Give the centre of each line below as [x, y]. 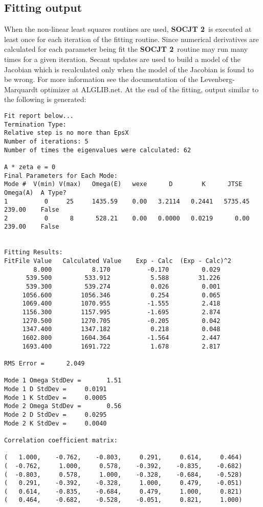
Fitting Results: [34, 252]
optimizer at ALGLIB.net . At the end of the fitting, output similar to [149, 89]
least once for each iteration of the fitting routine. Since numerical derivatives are [131, 39]
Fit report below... [39, 116]
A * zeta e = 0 [30, 167]
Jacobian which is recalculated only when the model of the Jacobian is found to [129, 69]
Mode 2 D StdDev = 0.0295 [56, 414]
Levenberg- [217, 79]
